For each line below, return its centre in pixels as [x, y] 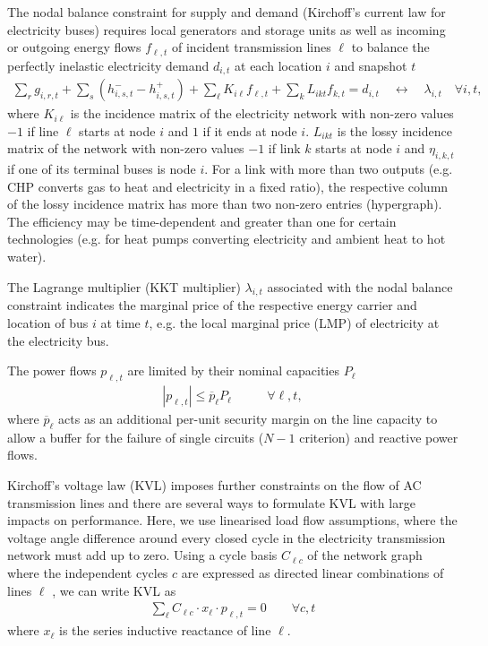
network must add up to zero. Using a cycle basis [142, 555]
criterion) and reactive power [379, 437]
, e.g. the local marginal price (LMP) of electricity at [294, 323]
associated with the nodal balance [360, 286]
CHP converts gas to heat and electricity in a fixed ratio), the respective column [228, 186]
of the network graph [365, 555]
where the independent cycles [88, 573]
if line [43, 130]
